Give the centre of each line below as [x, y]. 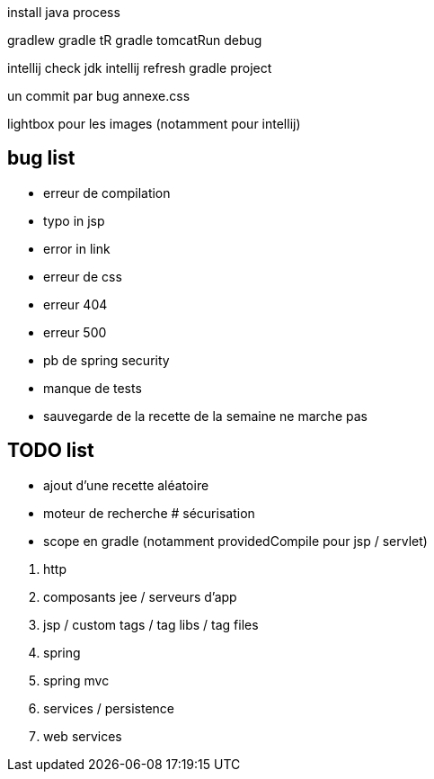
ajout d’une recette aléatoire [126, 485]
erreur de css [83, 276]
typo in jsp [74, 220]
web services [83, 736]
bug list [41, 158]
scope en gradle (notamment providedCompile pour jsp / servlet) [235, 541]
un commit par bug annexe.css [99, 96]
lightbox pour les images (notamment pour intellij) [154, 124]
